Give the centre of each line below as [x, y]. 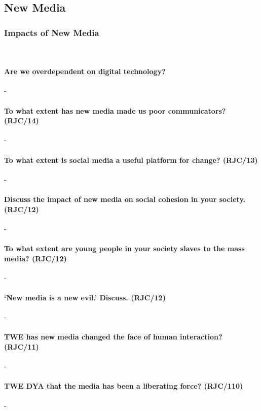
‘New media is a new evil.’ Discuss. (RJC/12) [85, 297]
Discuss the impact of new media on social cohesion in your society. [125, 199]
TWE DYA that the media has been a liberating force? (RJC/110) [124, 386]
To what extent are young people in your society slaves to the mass [124, 248]
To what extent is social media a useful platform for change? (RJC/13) [131, 160]
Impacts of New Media [52, 32]
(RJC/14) [22, 121]
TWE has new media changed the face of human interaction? [113, 337]
